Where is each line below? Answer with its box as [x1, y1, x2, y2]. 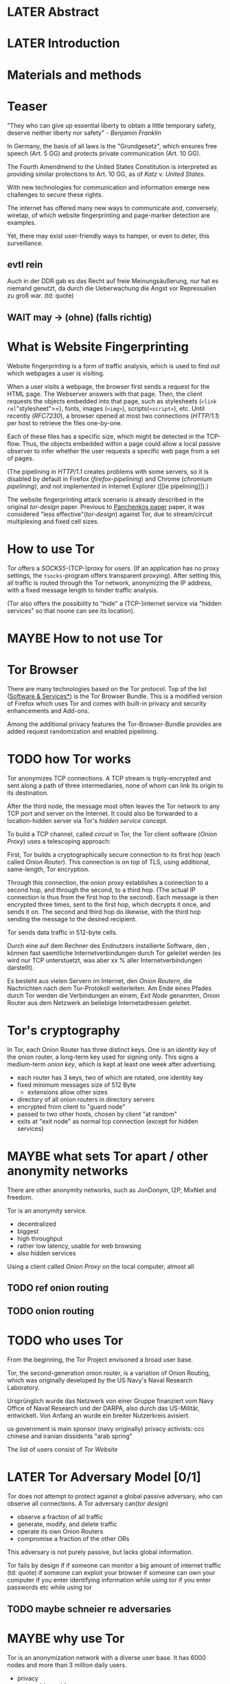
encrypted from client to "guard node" [16, 1102, 126, 1110]
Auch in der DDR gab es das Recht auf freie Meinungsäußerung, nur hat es [7, 277, 219, 285]
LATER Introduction [7, 36, 120, 52]
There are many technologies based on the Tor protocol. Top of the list [7, 684, 207, 693]
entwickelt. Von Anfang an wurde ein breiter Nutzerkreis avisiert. [7, 1411, 190, 1419]
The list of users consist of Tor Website [7, 1446, 118, 1454]
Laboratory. [7, 1384, 40, 1392]
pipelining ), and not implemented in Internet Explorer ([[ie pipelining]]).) [7, 482, 209, 490]
